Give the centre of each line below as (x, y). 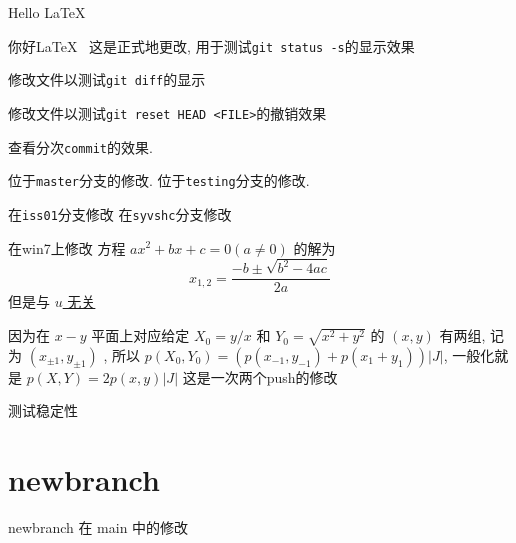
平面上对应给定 (140, 335)
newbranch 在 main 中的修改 (98, 527)
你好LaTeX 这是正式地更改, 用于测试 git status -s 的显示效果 (211, 45)
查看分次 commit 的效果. (80, 146)
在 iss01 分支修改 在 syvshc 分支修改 (120, 213)
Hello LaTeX (47, 12)
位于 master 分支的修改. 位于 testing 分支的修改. (159, 180)
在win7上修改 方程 (67, 247)
